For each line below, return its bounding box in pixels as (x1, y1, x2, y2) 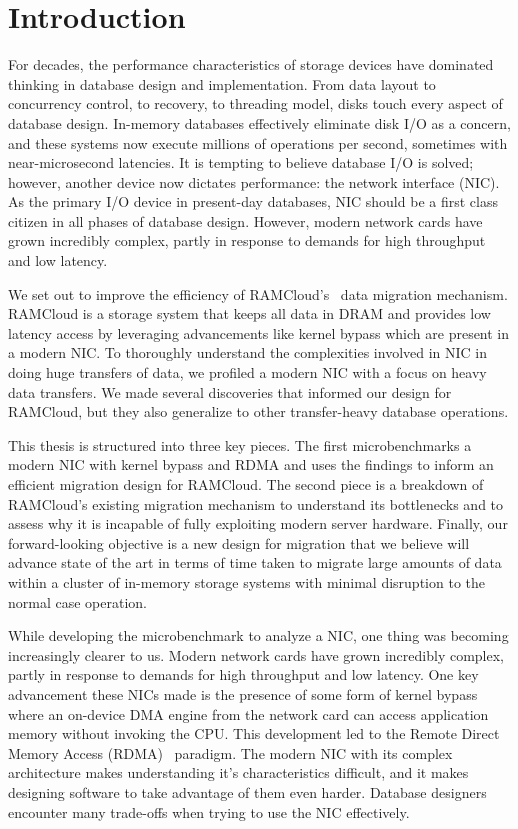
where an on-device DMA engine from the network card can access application (8, 703, 489, 724)
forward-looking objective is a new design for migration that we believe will (8, 532, 470, 553)
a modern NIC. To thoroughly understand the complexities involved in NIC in (8, 342, 488, 363)
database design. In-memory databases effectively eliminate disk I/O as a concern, (8, 112, 511, 133)
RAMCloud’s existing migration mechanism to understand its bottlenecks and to (8, 493, 504, 514)
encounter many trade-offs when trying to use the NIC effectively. (8, 801, 410, 822)
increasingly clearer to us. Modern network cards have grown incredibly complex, (8, 644, 504, 665)
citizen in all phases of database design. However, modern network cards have (8, 210, 483, 231)
